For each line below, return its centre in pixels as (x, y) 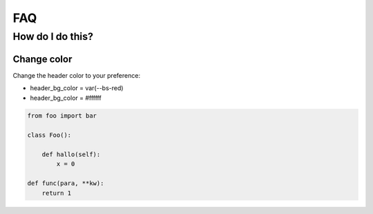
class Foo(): (49, 135)
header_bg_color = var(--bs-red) (77, 88)
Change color (42, 59)
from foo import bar (62, 116)
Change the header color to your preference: (77, 75)
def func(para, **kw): (66, 183)
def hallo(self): (71, 154)
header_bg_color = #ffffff (66, 98)
